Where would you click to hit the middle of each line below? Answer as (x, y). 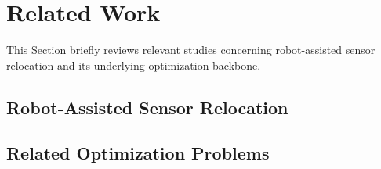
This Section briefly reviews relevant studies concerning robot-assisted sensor (191, 50)
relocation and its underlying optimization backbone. (134, 65)
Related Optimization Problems (138, 153)
